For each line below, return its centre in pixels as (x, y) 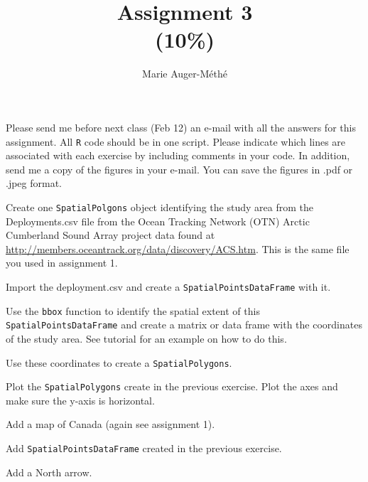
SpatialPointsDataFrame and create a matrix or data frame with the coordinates (184, 325)
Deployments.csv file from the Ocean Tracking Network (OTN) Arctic (158, 221)
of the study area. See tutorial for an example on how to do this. (146, 338)
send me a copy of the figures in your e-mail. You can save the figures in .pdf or (179, 169)
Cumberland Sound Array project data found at (110, 235)
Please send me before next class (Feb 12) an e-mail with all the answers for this (181, 127)
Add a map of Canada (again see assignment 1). (110, 424)
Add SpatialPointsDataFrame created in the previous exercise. (144, 448)
